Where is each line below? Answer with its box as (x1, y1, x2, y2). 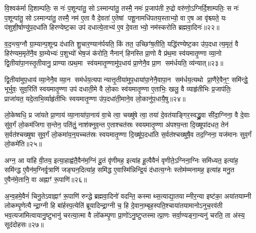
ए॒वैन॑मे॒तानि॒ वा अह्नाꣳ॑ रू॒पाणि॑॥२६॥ (4, 174, 87, 184)
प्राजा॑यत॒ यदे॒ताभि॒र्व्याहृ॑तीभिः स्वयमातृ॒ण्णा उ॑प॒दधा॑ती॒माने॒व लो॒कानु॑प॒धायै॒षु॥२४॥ (4, 93, 186, 103)
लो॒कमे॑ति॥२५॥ (4, 139, 42, 149)
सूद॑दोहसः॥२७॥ (4, 219, 44, 230)
